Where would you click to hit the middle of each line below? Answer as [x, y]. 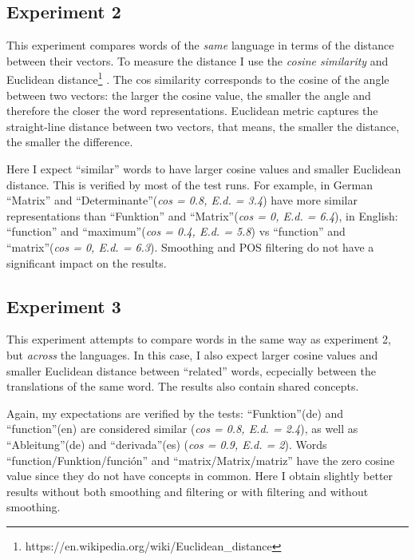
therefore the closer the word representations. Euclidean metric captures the [192, 111]
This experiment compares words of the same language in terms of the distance [200, 45]
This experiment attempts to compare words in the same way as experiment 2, [199, 339]
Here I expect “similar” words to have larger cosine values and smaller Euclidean [204, 169]
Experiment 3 [64, 306]
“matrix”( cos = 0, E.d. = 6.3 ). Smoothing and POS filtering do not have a [190, 246]
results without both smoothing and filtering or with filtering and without [188, 491]
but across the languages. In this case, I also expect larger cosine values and [192, 354]
